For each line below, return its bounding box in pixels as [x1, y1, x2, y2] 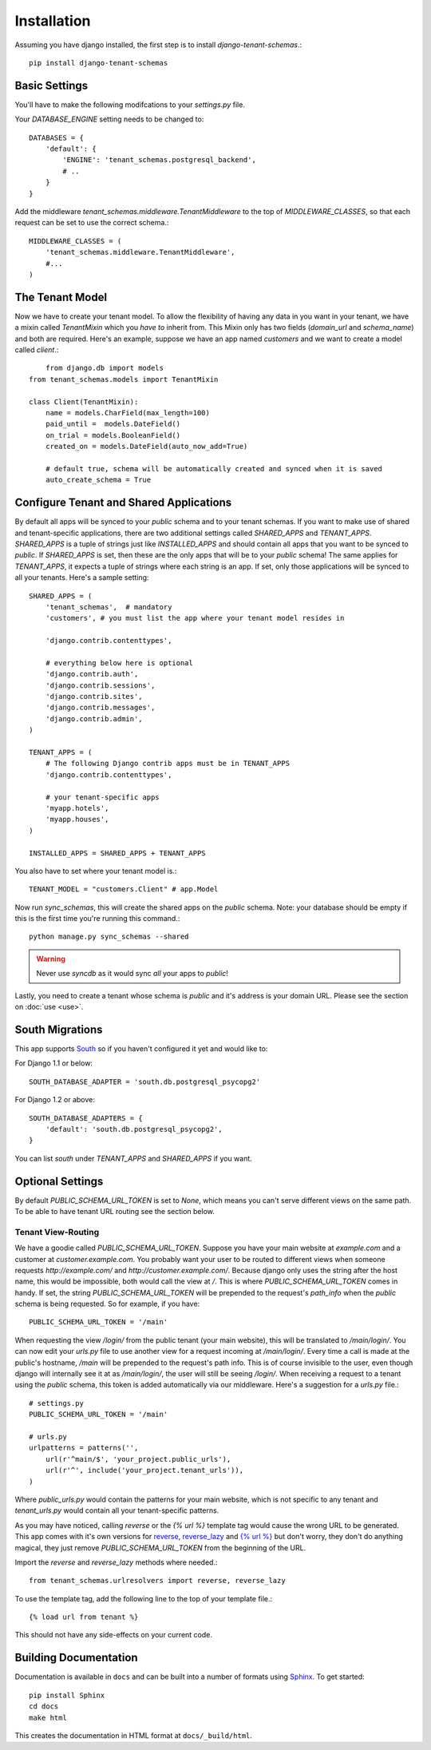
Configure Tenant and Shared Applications [14, 496, 232, 510]
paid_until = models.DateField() [45, 419, 181, 429]
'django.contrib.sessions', [45, 681, 156, 690]
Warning [36, 954, 65, 963]
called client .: [14, 345, 59, 355]
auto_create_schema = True [45, 475, 152, 485]
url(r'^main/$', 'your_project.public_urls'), [45, 1454, 231, 1463]
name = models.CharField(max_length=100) [45, 408, 211, 417]
